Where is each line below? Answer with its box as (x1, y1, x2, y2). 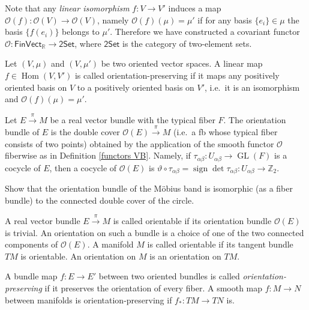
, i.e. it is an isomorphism (205, 81, 300, 93)
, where (74, 37, 101, 49)
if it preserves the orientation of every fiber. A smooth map (44, 281, 263, 294)
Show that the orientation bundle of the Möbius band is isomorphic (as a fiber (5, 182, 293, 195)
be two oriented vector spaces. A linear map (101, 57, 263, 70)
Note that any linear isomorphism (5, 2, 130, 14)
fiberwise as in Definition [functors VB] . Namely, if (5, 149, 191, 162)
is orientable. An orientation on (20, 249, 136, 262)
